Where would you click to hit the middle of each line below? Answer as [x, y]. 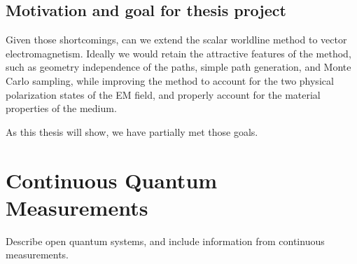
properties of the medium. [61, 108]
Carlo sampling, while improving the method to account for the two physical [170, 80]
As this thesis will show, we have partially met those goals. [132, 131]
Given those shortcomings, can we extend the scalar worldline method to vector [176, 40]
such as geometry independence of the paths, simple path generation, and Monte [178, 67]
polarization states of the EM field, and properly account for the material [163, 94]
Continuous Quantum [112, 180]
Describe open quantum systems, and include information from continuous [165, 241]
